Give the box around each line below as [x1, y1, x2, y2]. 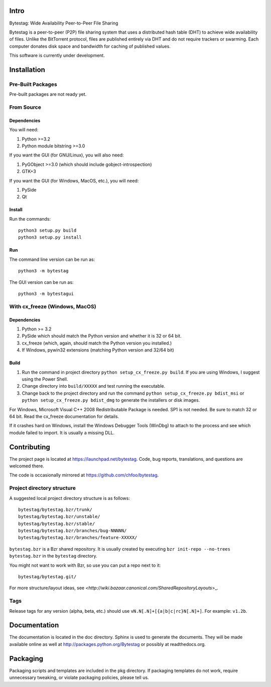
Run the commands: [9, 216, 51, 222]
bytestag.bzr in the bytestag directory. [9, 553, 97, 559]
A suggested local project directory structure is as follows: [9, 495, 130, 501]
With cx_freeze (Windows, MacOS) [9, 303, 96, 310]
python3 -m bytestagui [18, 291, 74, 297]
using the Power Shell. [22, 376, 68, 382]
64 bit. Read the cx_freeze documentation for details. [9, 413, 119, 419]
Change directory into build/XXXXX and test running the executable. [22, 383, 166, 389]
